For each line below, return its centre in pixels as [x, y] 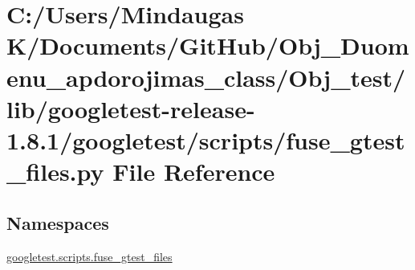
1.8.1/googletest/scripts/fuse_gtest [206, 139]
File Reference [194, 172]
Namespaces [58, 222]
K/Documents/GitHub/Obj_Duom [208, 45]
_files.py [55, 172]
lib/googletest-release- [131, 108]
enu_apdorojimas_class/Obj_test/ [206, 77]
